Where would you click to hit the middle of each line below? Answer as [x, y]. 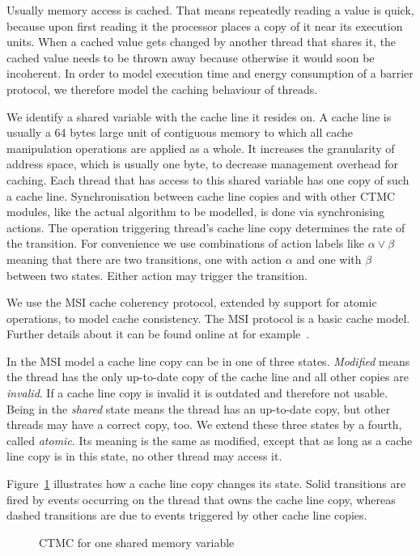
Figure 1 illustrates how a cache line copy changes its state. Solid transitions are [206, 484]
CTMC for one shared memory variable [137, 542]
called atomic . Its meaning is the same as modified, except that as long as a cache [210, 440]
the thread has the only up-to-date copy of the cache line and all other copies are [208, 377]
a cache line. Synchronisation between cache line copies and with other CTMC [201, 195]
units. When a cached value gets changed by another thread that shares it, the [202, 42]
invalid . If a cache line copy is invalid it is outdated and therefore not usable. [197, 393]
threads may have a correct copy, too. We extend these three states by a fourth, [204, 424]
